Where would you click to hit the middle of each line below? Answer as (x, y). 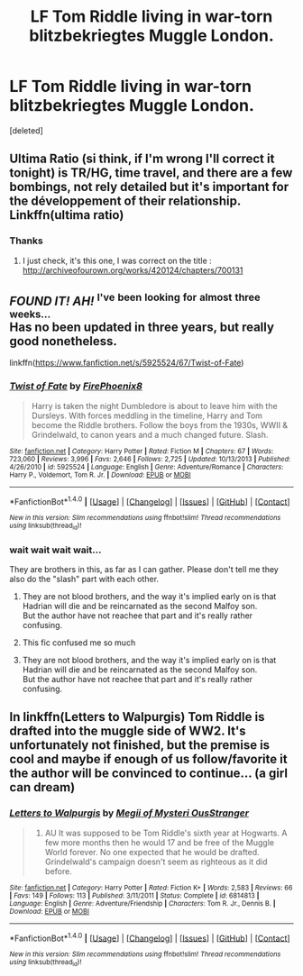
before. (58, 871)
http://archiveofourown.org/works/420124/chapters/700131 (133, 270)
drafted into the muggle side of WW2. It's (128, 731)
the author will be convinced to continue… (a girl (149, 774)
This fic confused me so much (79, 643)
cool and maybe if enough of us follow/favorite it (148, 759)
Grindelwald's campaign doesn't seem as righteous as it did (156, 862)
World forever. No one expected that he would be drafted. (152, 852)
